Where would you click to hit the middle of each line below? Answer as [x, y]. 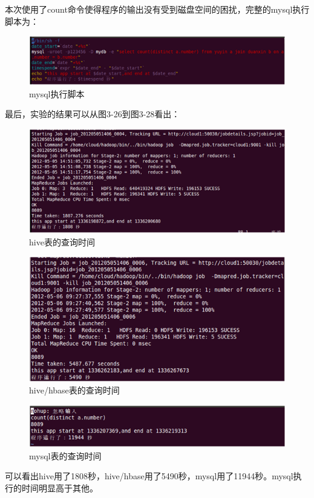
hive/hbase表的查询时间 [74, 390]
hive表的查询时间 [62, 241]
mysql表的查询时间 [65, 455]
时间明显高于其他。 [60, 487]
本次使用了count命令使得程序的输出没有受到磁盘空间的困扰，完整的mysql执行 [157, 9]
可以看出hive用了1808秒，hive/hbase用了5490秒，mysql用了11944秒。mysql [149, 476]
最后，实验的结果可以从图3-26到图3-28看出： [93, 114]
